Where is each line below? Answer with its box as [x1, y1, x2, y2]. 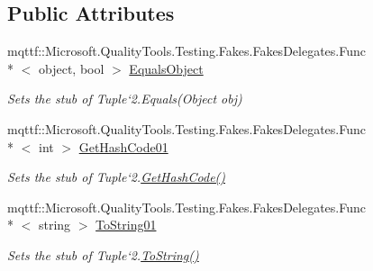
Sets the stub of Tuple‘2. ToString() [7, 245, 199, 264]
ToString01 [96, 215, 157, 234]
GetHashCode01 [78, 137, 168, 156]
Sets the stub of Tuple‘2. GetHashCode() [7, 167, 226, 186]
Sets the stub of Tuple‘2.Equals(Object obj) [7, 89, 242, 108]
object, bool [38, 59, 105, 77]
